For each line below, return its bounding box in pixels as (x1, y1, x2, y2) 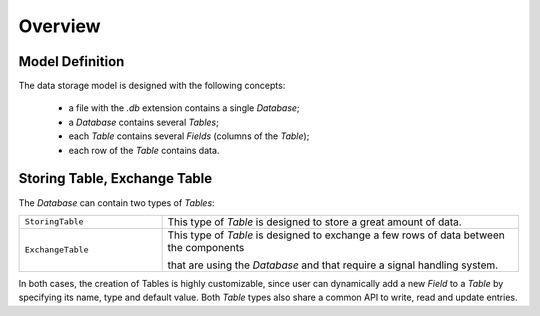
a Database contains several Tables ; (68, 116, 219, 128)
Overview (18, 15, 101, 37)
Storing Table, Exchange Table (18, 170, 213, 187)
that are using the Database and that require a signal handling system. (167, 258, 499, 272)
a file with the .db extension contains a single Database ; (68, 102, 300, 114)
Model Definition (18, 53, 125, 70)
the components (167, 240, 245, 254)
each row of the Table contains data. (68, 144, 220, 156)
